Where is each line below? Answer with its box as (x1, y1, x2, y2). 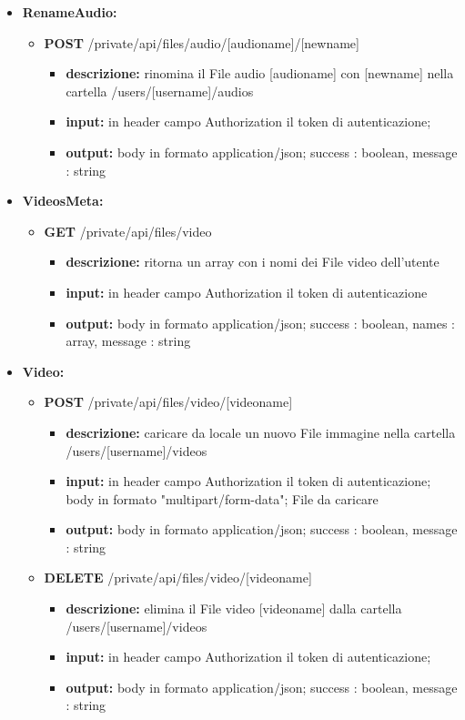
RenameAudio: (22, 3, 117, 21)
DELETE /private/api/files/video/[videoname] (44, 568, 312, 587)
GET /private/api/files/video (44, 221, 212, 240)
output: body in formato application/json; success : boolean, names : (66, 313, 455, 332)
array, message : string (66, 331, 191, 350)
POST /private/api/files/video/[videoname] (44, 392, 293, 411)
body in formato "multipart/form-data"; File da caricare (66, 489, 379, 508)
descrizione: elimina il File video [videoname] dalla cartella (66, 599, 402, 618)
